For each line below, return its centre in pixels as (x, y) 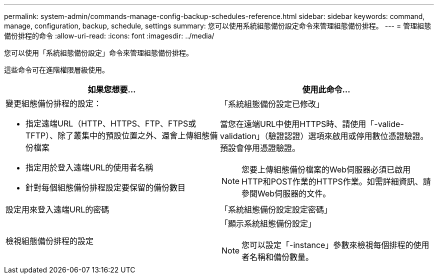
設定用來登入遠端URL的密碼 (57, 209)
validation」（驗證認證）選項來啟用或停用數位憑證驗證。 (324, 136)
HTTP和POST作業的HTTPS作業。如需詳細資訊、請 (336, 181)
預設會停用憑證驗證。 (260, 148)
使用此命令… (326, 89)
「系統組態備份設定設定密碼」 (276, 209)
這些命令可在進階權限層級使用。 (56, 70)
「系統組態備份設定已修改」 (272, 104)
